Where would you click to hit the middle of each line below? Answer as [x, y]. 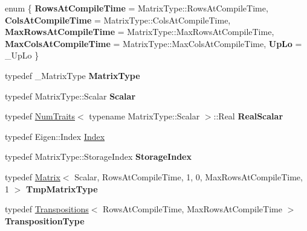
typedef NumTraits [40, 116]
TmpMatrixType [62, 188]
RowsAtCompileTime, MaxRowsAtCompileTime [192, 209]
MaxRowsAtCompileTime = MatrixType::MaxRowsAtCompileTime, [140, 32]
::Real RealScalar [248, 116]
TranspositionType [45, 220]
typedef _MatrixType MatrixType [73, 75]
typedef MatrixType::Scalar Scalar [70, 96]
